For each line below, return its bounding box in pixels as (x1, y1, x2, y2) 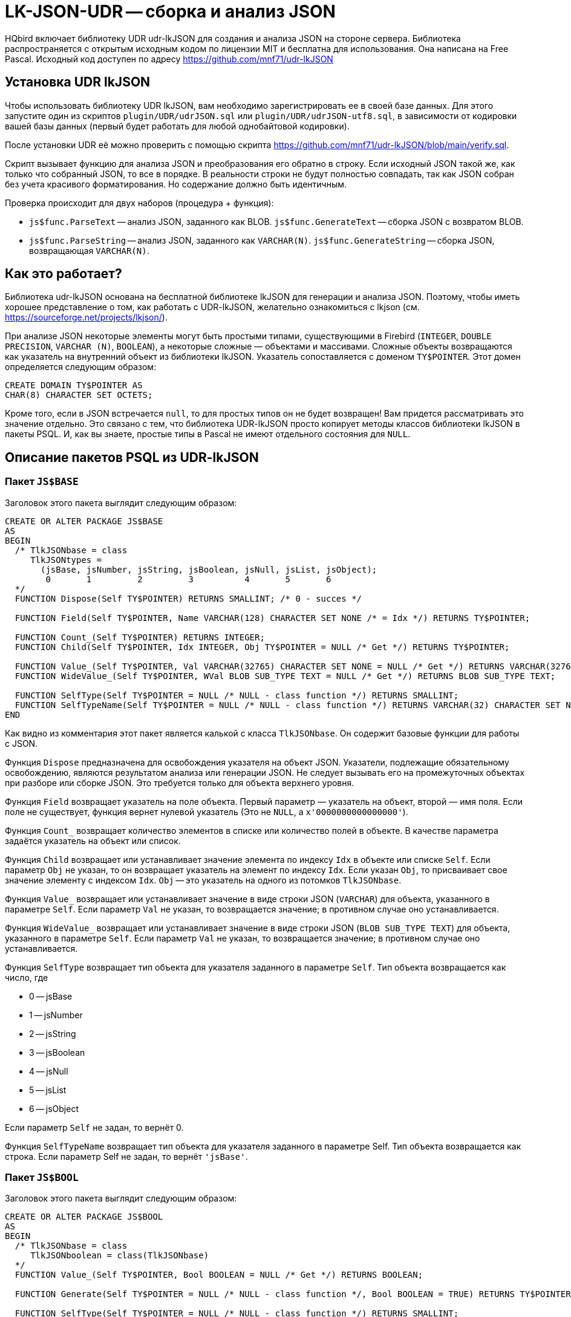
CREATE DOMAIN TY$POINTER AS (5, 380, 143, 391)
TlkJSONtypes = (30, 554, 102, 565)
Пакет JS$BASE (5, 475, 79, 488)
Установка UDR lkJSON (5, 74, 151, 90)
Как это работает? (5, 266, 122, 282)
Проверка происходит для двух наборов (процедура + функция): (5, 197, 274, 208)
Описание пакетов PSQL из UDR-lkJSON (5, 449, 259, 465)
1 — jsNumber (29, 1009, 83, 1020)
